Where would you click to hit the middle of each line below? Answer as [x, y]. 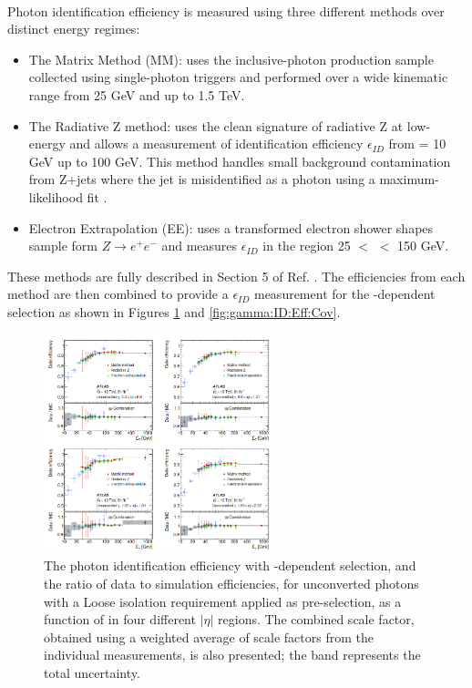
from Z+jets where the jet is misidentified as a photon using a [202, 179]
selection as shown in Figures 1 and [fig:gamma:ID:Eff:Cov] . [174, 311]
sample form [63, 246]
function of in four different [120, 619]
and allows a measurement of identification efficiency [216, 144]
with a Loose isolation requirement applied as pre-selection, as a [223, 601]
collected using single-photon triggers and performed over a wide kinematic [238, 77]
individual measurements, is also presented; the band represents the [232, 655]
